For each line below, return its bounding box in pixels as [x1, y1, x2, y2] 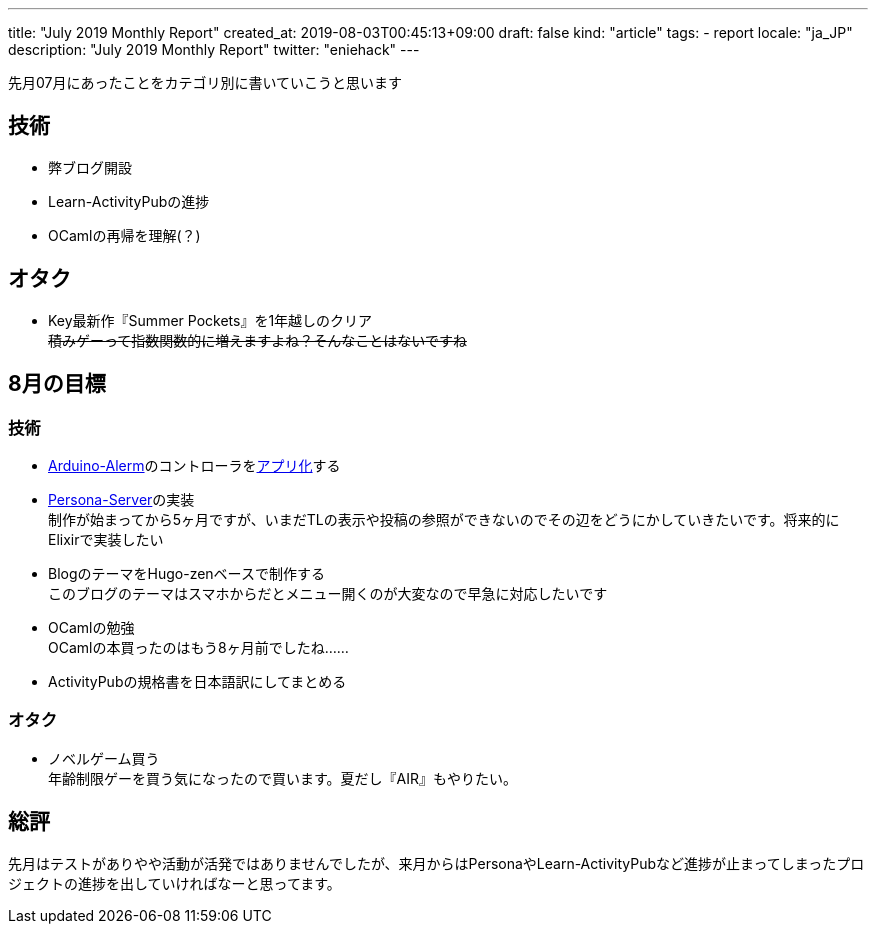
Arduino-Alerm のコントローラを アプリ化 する [48, 456, 341, 474]
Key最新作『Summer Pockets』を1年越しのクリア [48, 311, 373, 329]
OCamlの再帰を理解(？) [48, 226, 201, 244]
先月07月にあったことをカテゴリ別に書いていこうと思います [8, 74, 403, 91]
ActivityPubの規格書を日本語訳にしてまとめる [48, 672, 347, 690]
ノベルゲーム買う [48, 749, 160, 767]
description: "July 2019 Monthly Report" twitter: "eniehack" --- [8, 41, 420, 58]
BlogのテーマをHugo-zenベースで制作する [48, 564, 325, 582]
